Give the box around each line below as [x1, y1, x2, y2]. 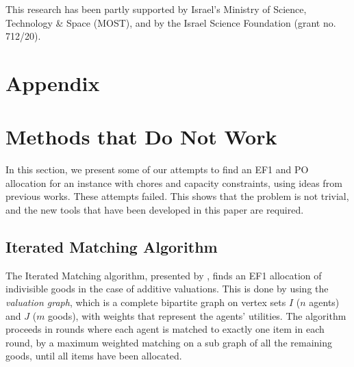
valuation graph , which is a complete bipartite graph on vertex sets [5, 295, 286, 309]
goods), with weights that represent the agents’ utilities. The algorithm [48, 308, 346, 322]
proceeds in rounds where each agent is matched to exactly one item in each [5, 322, 325, 336]
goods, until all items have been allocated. [5, 349, 182, 363]
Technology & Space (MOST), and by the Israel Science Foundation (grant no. [5, 15, 336, 29]
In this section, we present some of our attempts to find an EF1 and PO [5, 162, 309, 177]
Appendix [5, 68, 100, 97]
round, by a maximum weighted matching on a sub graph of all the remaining [5, 335, 332, 349]
